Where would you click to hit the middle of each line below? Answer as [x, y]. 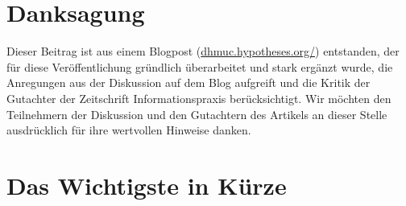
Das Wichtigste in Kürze [147, 185]
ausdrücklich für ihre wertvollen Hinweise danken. [129, 130]
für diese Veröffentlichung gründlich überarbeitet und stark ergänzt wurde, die [200, 66]
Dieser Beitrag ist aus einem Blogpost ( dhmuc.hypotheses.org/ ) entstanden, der [203, 51]
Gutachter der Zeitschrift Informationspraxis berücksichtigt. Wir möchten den [199, 98]
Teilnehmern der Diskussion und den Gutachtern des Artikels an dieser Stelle [197, 114]
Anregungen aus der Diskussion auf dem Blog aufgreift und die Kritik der [188, 82]
